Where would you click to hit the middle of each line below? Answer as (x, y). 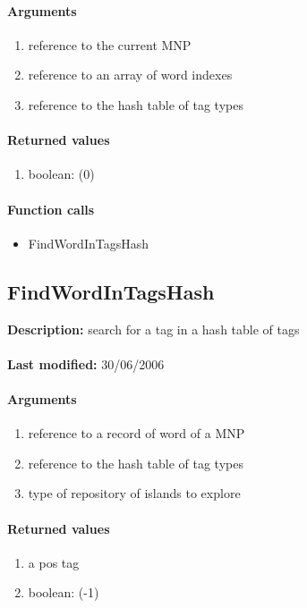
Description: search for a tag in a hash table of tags (153, 329)
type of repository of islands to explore (134, 493)
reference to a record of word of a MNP (136, 433)
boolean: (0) (61, 174)
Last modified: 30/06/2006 (86, 363)
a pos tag (54, 562)
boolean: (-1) (64, 592)
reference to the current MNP (110, 44)
